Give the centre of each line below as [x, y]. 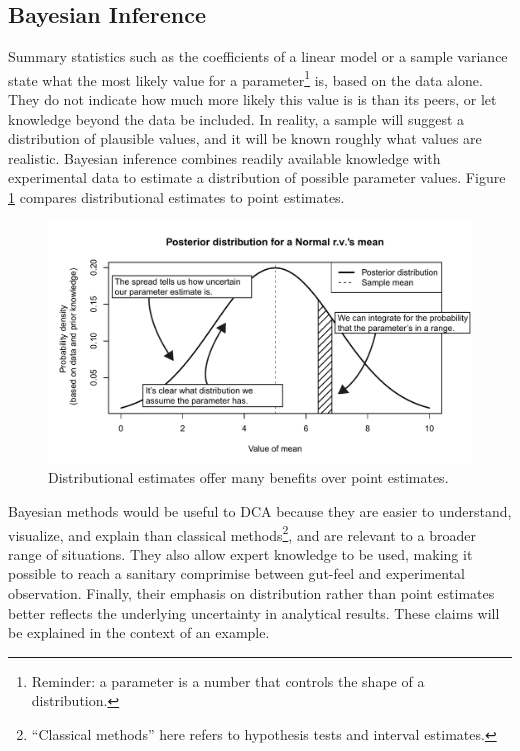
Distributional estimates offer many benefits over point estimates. [248, 477]
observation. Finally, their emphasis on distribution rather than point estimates [251, 593]
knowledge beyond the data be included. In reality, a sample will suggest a [236, 118]
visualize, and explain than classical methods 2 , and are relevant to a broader [242, 533]
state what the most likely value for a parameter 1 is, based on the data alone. [245, 78]
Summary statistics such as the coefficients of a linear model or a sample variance [258, 56]
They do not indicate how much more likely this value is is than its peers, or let [252, 99]
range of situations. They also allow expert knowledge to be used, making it [240, 553]
